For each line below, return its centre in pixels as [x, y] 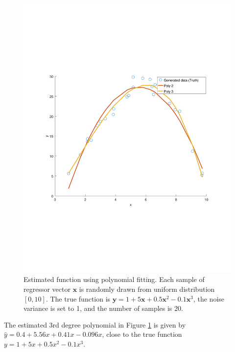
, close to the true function [142, 334]
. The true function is [78, 298]
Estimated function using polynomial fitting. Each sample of [114, 279]
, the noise [209, 298]
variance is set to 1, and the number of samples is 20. [103, 308]
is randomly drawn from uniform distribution [147, 289]
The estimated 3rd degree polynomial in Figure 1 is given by [95, 324]
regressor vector [47, 289]
